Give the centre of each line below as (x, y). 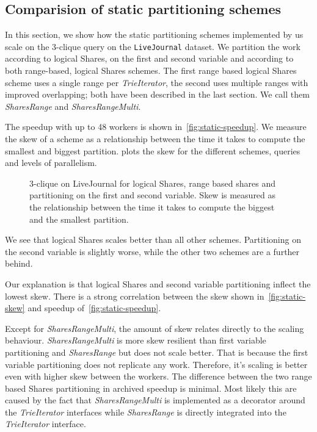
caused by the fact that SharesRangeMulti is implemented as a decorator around (155, 400)
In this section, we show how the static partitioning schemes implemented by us (154, 34)
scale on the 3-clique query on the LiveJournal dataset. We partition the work (153, 46)
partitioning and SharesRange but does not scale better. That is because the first (157, 352)
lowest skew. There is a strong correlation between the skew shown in (135, 296)
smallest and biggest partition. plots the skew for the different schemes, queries (153, 150)
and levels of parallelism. (51, 163)
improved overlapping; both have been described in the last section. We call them (157, 94)
